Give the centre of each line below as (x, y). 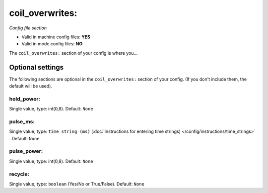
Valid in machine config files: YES (56, 37)
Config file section (28, 28)
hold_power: (25, 98)
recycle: (19, 174)
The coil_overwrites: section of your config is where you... (73, 53)
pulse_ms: (22, 121)
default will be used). (31, 86)
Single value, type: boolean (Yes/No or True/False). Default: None (77, 184)
